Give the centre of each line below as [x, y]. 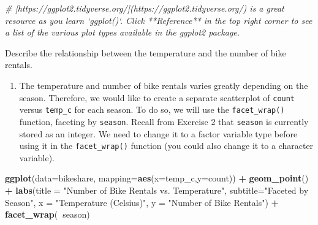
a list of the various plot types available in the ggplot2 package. [123, 32]
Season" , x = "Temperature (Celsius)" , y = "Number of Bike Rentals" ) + [142, 202]
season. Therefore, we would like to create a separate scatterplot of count [157, 97]
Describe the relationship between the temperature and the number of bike [146, 52]
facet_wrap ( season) [47, 214]
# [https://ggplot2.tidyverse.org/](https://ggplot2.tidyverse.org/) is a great [145, 8]
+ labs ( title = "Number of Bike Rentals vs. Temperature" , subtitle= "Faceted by [157, 190]
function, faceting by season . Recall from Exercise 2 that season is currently [164, 121]
